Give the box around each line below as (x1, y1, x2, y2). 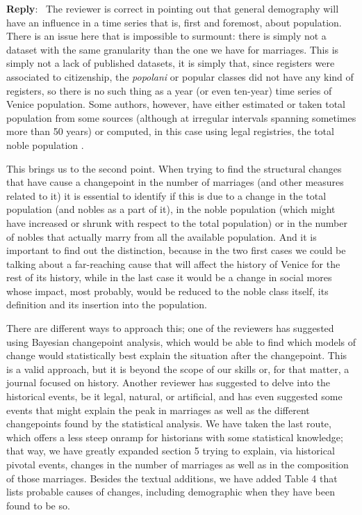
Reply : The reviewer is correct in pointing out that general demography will (6, 1, 339, 15)
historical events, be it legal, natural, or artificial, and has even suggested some (6, 389, 343, 404)
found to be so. (6, 498, 70, 512)
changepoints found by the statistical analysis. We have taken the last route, (6, 416, 331, 431)
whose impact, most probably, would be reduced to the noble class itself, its (6, 283, 329, 298)
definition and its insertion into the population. (6, 297, 207, 312)
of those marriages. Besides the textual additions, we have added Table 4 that (6, 470, 338, 485)
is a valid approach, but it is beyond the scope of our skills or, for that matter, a (6, 361, 349, 376)
